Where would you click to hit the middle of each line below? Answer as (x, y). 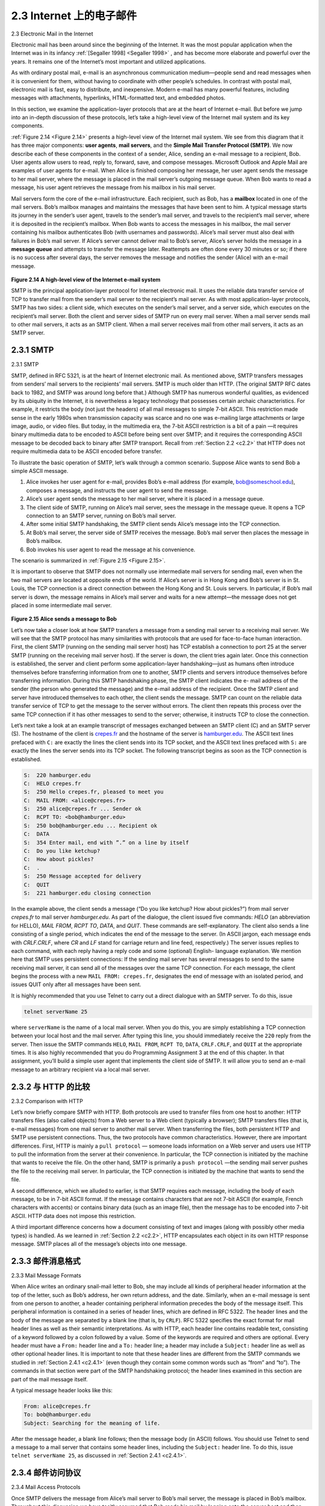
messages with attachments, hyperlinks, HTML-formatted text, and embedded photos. (118, 98)
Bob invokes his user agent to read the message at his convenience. (111, 549)
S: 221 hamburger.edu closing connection (87, 893)
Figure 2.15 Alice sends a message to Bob (64, 619)
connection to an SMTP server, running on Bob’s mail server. (101, 516)
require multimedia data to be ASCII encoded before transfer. (87, 451)
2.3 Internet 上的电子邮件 (74, 16)
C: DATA (37, 834)
